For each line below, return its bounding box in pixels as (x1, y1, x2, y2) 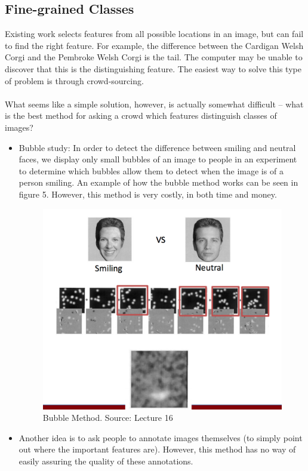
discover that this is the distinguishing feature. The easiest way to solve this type (5, 62, 301, 75)
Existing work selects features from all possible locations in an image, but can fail (5, 27, 304, 40)
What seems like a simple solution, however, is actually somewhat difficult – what (5, 97, 304, 110)
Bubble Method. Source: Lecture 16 (42, 411, 173, 424)
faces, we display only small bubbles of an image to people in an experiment (19, 153, 297, 165)
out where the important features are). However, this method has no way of (19, 443, 296, 455)
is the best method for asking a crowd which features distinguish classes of (5, 109, 277, 122)
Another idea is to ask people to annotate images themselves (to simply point (19, 431, 303, 444)
